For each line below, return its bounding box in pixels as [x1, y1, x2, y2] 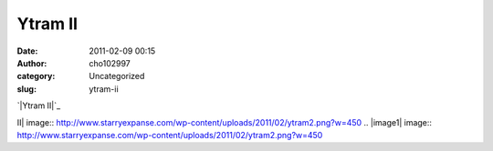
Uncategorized [89, 71, 145, 82]
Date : [16, 45, 38, 56]
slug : [16, 83, 37, 95]
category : [16, 71, 56, 82]
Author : [16, 57, 47, 68]
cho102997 [89, 57, 131, 68]
